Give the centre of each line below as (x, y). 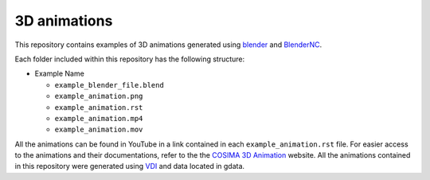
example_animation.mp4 (99, 118)
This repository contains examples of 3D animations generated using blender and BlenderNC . (168, 45)
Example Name (60, 74)
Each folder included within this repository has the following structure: (130, 59)
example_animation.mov (99, 130)
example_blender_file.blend (109, 85)
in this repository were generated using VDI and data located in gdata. (130, 166)
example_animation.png (99, 96)
